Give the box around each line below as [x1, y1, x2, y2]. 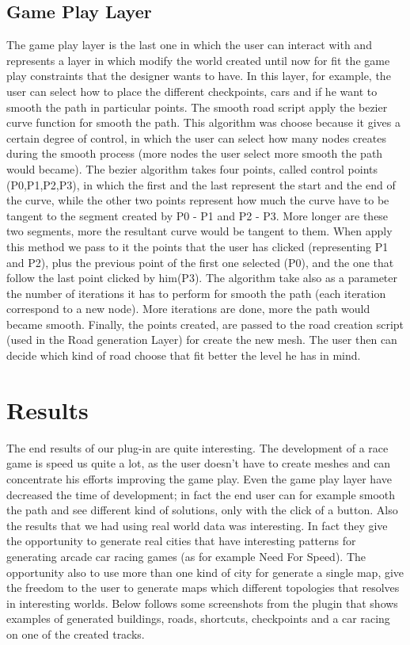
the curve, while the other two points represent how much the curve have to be [6, 192, 389, 208]
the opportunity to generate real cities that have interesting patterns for [6, 532, 356, 549]
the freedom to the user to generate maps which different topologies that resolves [6, 579, 400, 596]
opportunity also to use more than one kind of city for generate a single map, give [6, 563, 404, 580]
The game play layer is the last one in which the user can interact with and [6, 36, 372, 53]
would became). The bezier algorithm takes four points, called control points [6, 160, 378, 177]
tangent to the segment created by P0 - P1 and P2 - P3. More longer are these [6, 207, 389, 223]
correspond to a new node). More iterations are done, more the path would [6, 300, 370, 317]
